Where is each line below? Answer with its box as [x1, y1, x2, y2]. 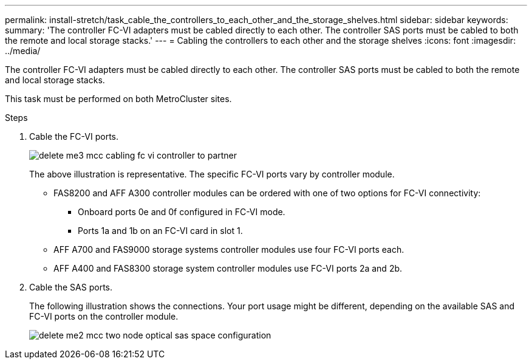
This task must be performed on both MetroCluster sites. [5, 94, 232, 104]
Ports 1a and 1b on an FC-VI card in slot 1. [78, 225, 243, 236]
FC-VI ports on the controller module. [29, 311, 179, 321]
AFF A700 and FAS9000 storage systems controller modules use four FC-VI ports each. [53, 244, 404, 255]
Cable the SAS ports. [29, 282, 112, 292]
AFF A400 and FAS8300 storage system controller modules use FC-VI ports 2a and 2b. [53, 263, 403, 273]
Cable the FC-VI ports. [29, 131, 119, 142]
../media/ [5, 46, 41, 56]
